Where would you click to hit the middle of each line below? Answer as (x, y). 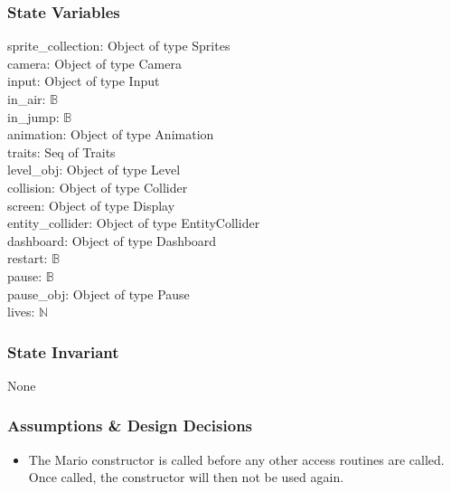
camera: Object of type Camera (94, 63)
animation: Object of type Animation (111, 134)
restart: (28, 258)
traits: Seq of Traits (61, 151)
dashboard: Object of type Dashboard (112, 240)
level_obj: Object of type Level (94, 170)
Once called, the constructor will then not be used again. (186, 477)
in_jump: (33, 116)
